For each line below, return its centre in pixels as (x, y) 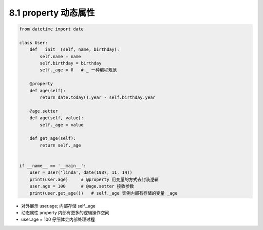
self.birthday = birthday (71, 63)
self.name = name (60, 56)
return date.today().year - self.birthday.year (98, 97)
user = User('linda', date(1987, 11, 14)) (81, 173)
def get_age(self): (53, 138)
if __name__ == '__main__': (53, 166)
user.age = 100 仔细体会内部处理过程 (58, 219)
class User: (34, 42)
